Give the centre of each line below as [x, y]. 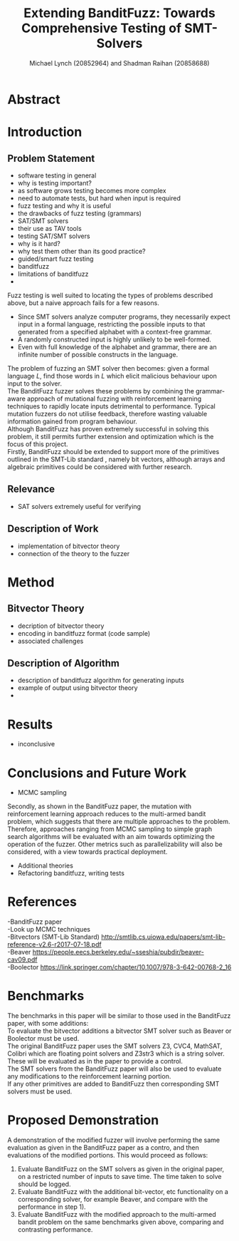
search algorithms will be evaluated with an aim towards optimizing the [111, 837]
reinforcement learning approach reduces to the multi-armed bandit [107, 814]
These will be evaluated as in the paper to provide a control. [95, 1061]
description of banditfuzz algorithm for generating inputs [101, 680]
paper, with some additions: [48, 1024]
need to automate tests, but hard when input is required [99, 198]
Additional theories [45, 866]
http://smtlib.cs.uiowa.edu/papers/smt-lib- [163, 937]
